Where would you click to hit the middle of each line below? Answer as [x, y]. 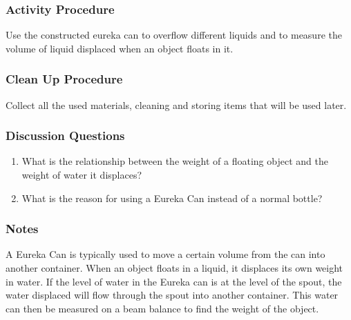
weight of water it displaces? [82, 175]
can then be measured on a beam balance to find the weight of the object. [162, 308]
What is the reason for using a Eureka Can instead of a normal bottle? [172, 198]
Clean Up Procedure [64, 79]
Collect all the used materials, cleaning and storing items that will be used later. [176, 104]
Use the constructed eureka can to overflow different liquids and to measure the [174, 35]
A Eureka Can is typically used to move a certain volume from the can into [165, 254]
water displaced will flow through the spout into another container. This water [172, 295]
